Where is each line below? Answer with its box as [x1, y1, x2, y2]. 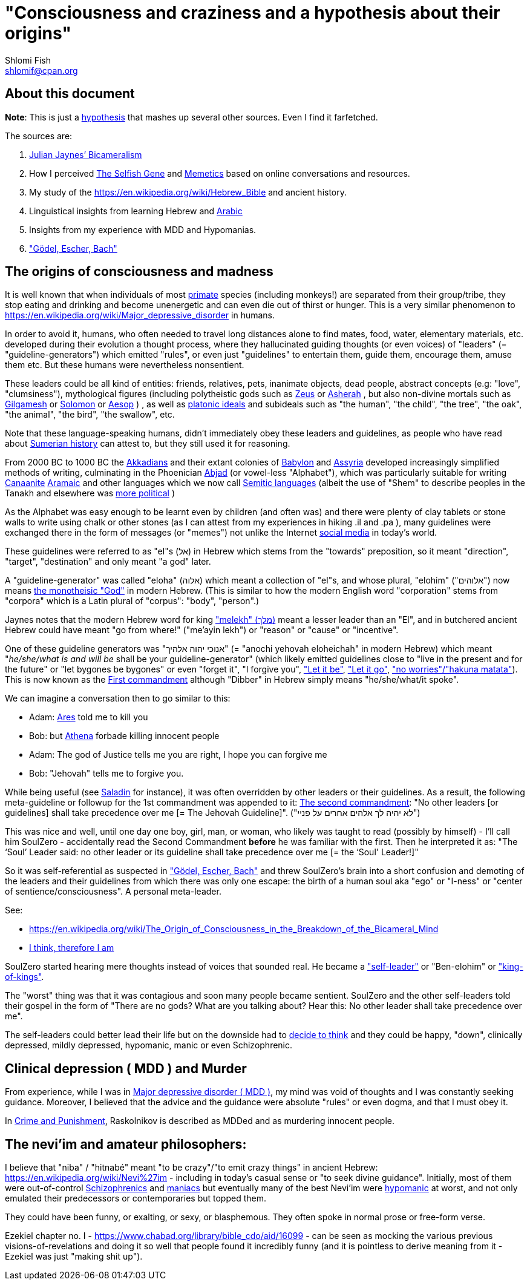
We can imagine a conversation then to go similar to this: [5, 693, 231, 704]
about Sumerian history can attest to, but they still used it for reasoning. [5, 438, 290, 449]
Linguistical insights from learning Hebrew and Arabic [29, 205, 243, 216]
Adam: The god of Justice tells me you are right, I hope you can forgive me [29, 749, 327, 760]
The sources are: [5, 130, 73, 141]
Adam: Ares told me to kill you [29, 712, 148, 723]
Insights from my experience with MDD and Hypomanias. [29, 224, 257, 235]
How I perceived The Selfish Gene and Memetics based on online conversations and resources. [29, 168, 410, 179]
